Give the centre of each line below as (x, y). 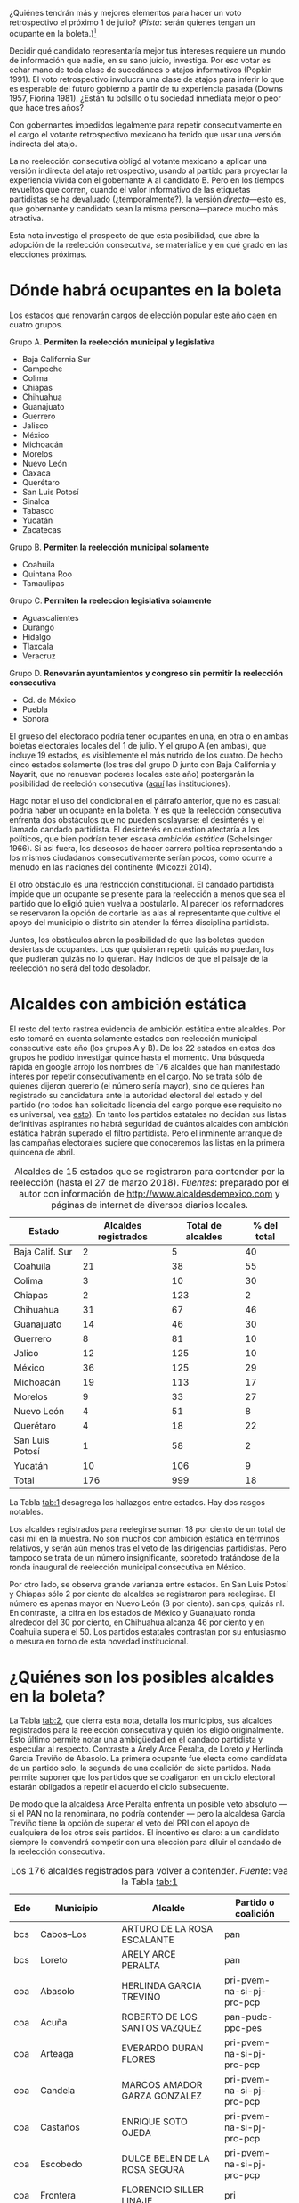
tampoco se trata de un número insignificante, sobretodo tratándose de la (145, 1557)
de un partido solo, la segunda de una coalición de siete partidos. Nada (140, 1768)
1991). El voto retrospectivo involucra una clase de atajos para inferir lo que (147, 79)
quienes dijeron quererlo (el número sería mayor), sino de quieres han (137, 1085)
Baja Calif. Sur (43, 1251)
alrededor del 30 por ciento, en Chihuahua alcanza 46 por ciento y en (137, 1622)
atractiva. (27, 218)
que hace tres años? (47, 107)
